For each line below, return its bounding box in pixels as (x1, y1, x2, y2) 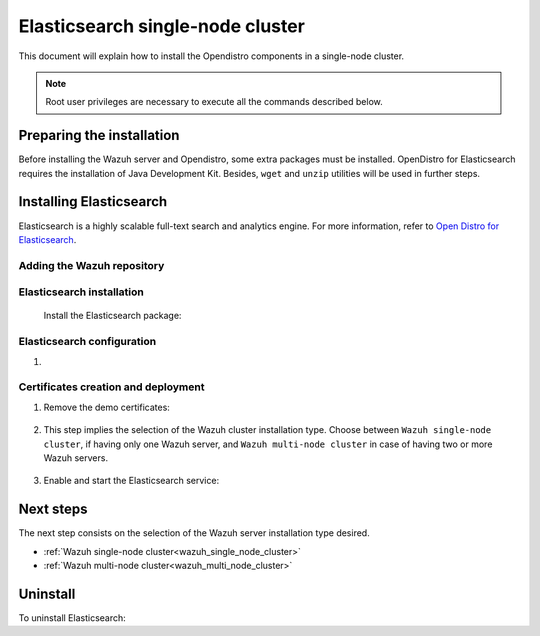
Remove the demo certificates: (43, 401, 170, 413)
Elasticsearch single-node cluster (18, 15, 305, 37)
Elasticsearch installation (18, 285, 144, 299)
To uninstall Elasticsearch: (18, 611, 127, 624)
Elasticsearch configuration (18, 335, 157, 349)
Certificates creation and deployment (18, 380, 205, 394)
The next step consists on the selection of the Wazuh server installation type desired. (18, 527, 370, 539)
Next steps (18, 501, 88, 518)
